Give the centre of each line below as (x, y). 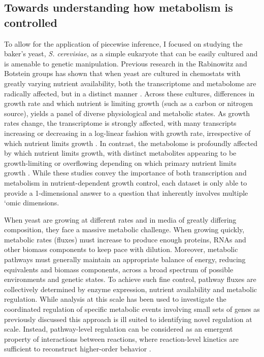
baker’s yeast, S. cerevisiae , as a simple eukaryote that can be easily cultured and (131, 53)
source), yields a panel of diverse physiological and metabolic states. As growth (127, 113)
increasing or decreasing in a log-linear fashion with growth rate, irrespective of (127, 133)
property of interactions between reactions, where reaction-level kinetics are (122, 338)
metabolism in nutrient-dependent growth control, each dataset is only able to (126, 182)
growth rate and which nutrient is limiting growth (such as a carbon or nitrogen (129, 103)
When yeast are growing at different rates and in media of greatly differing (120, 219)
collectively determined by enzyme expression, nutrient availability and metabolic (131, 289)
